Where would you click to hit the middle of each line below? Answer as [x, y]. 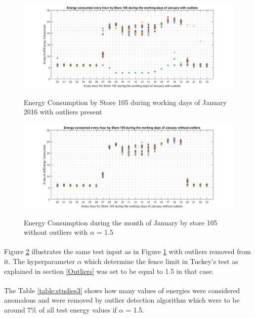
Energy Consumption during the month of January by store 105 [121, 222]
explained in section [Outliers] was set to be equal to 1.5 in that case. [109, 271]
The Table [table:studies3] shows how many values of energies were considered [122, 290]
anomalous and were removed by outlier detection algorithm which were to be [122, 300]
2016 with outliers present [63, 112]
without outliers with [56, 232]
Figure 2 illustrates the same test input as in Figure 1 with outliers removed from [127, 251]
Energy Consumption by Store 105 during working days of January [125, 102]
